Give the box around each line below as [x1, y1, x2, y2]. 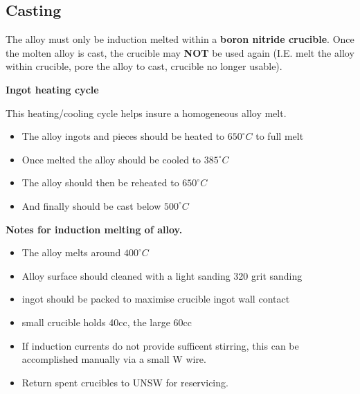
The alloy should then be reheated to [21, 175, 179, 190]
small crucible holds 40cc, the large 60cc [21, 314, 192, 329]
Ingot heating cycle [6, 82, 99, 96]
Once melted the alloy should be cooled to [21, 152, 201, 166]
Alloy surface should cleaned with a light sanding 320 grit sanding [21, 268, 303, 283]
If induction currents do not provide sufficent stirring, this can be [21, 338, 299, 352]
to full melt [255, 129, 304, 143]
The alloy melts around [21, 245, 121, 260]
